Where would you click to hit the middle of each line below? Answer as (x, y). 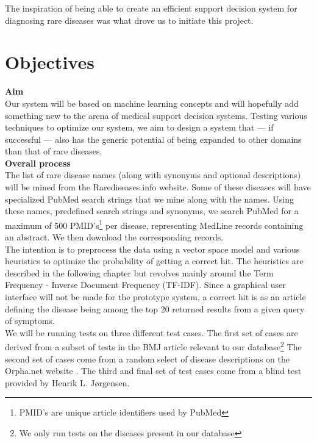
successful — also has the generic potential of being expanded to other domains (153, 139)
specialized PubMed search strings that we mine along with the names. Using (149, 199)
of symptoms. (30, 321)
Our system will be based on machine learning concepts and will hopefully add (152, 103)
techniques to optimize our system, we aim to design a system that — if (139, 127)
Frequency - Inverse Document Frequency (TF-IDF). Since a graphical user (145, 285)
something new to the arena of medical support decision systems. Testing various (156, 115)
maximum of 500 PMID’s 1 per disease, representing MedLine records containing (154, 224)
